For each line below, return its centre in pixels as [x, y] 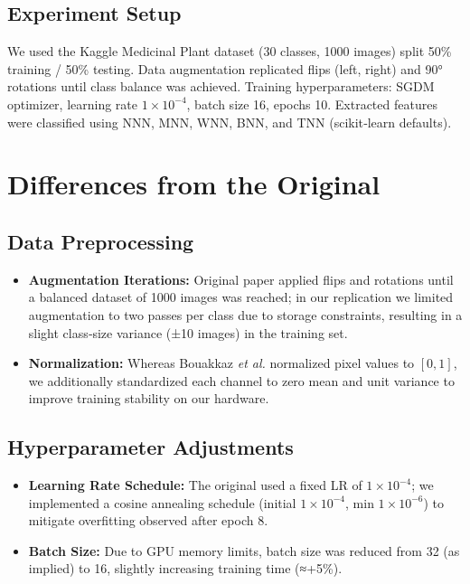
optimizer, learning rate [73, 104]
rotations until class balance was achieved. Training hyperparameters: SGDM [221, 86]
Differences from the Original [194, 184]
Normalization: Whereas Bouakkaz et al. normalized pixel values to [221, 363]
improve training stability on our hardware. [149, 398]
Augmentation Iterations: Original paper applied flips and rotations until [241, 279]
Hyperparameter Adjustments [150, 447]
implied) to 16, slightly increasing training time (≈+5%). [185, 568]
